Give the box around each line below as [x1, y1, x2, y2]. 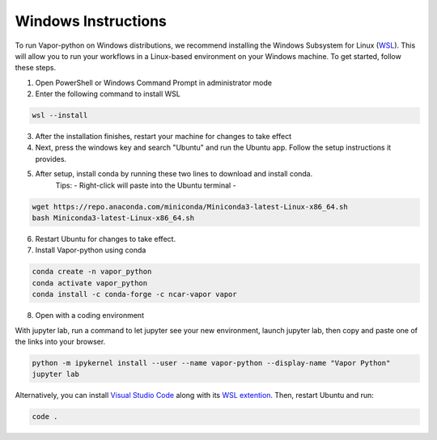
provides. [35, 154, 67, 163]
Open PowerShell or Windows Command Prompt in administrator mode [35, 78, 273, 87]
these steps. [15, 63, 57, 73]
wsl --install [32, 111, 88, 121]
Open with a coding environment [35, 311, 145, 320]
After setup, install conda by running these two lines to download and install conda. [35, 169, 313, 179]
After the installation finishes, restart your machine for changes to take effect [35, 132, 292, 142]
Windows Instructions [15, 12, 168, 30]
